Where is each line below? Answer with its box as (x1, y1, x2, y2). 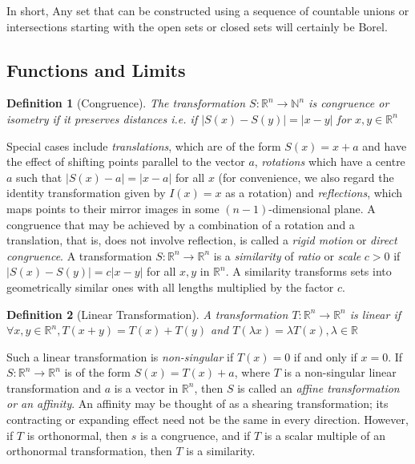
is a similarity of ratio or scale (213, 247, 361, 264)
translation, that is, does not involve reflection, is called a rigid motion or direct (6, 232, 397, 248)
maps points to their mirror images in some (6, 200, 220, 216)
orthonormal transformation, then (6, 442, 172, 459)
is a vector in (114, 379, 179, 396)
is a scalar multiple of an (264, 426, 386, 443)
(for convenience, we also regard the (218, 168, 394, 185)
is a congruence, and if (140, 426, 251, 443)
